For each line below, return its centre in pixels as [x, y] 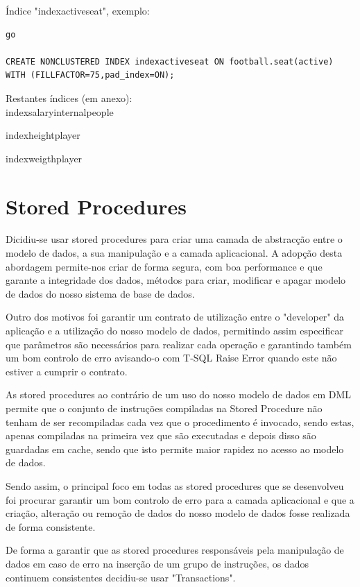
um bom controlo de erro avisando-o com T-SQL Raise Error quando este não [171, 358]
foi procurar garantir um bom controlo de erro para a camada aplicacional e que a [180, 499]
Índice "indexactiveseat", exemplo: [78, 10]
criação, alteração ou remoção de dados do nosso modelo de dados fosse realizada [178, 513]
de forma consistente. [51, 526]
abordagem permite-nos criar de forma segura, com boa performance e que [164, 266]
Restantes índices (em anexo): [69, 97]
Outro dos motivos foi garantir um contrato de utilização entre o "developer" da [175, 317]
